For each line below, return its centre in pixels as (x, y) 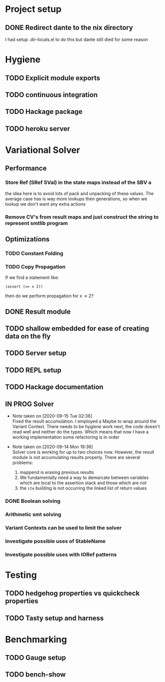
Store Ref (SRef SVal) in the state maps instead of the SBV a (78, 183)
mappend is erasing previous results (57, 472)
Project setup (33, 9)
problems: (23, 462)
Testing (21, 575)
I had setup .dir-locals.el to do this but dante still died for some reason (77, 39)
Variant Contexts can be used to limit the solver (63, 528)
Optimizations (27, 239)
